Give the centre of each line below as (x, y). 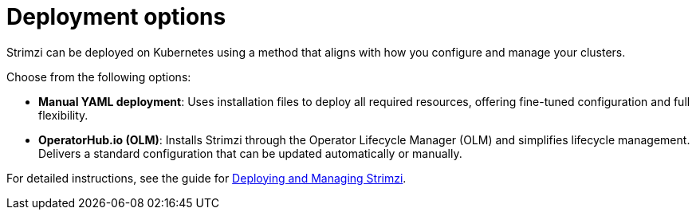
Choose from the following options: (99, 77)
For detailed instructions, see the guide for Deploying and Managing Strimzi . (206, 178)
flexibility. (63, 115)
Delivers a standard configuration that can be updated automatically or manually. (250, 153)
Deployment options (116, 17)
